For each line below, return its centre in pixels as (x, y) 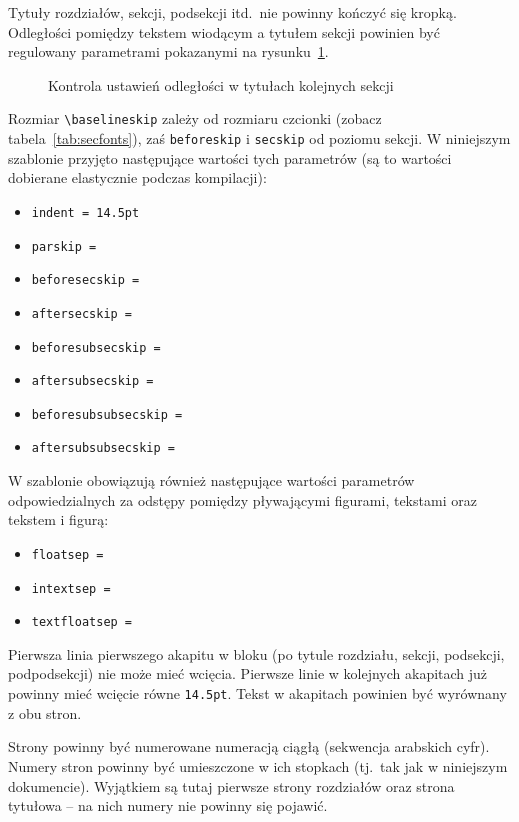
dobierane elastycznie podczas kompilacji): (137, 177)
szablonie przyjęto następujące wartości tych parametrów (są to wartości (230, 157)
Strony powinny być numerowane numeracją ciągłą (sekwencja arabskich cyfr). (249, 746)
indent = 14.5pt (85, 212)
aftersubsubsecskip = (103, 448)
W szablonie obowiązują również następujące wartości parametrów (211, 480)
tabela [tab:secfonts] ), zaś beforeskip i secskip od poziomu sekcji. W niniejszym (259, 138)
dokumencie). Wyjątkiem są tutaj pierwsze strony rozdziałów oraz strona (231, 785)
